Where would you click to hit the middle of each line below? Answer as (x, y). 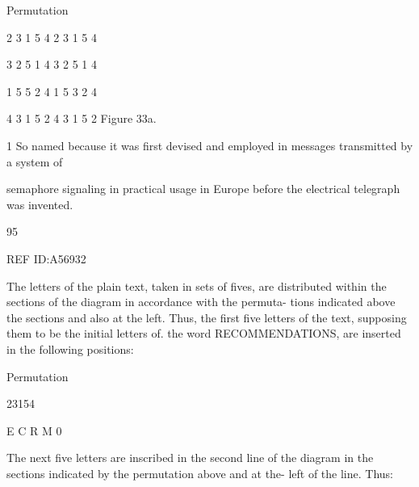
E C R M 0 (34, 430)
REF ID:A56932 (46, 258)
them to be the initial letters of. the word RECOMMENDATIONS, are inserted (204, 333)
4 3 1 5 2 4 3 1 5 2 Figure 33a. (82, 118)
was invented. (40, 204)
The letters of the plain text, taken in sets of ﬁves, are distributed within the (197, 285)
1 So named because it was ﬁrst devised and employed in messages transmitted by (210, 145)
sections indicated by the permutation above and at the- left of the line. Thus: (200, 473)
